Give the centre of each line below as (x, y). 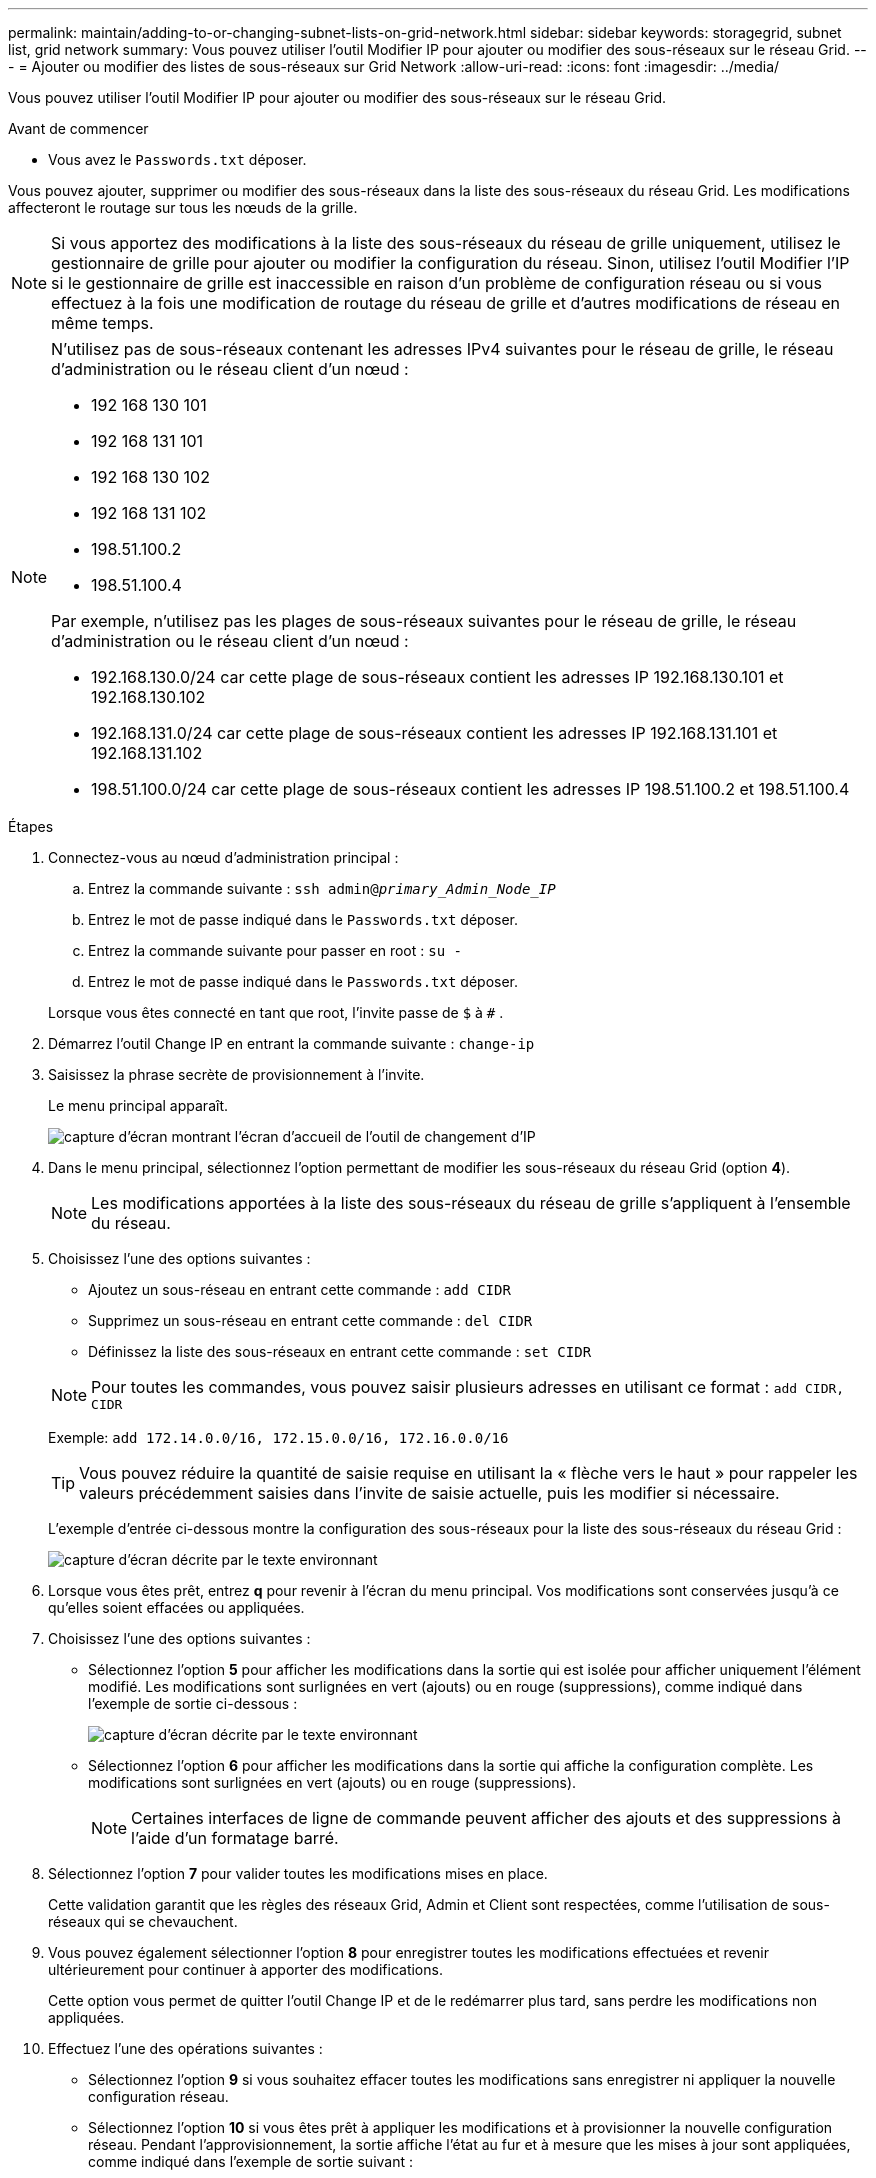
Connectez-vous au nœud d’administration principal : (223, 857)
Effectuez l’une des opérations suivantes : (185, 2048)
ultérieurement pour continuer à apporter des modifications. (245, 1969)
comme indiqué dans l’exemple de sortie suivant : (251, 2161)
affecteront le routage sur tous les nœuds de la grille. (183, 207)
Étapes (31, 826)
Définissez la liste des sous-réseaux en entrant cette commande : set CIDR (340, 1351)
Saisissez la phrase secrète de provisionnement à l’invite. (236, 1074)
